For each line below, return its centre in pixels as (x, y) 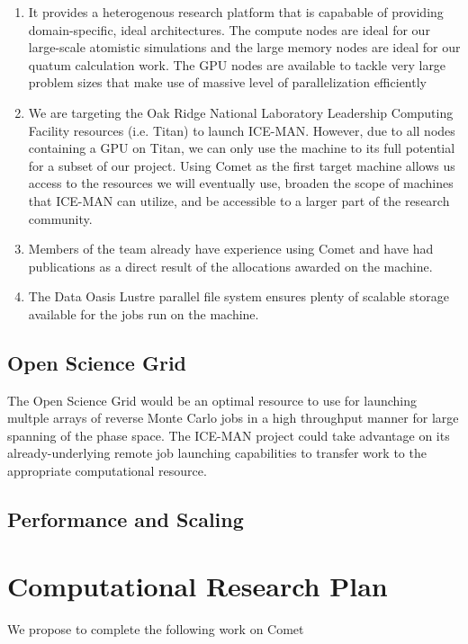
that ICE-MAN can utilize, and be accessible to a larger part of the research (239, 200)
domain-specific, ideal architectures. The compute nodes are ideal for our (229, 29)
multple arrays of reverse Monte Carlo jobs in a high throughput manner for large (233, 418)
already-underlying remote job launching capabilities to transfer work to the (217, 453)
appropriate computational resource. (107, 471)
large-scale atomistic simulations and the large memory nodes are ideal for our (244, 47)
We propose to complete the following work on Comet (156, 628)
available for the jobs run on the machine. (144, 313)
